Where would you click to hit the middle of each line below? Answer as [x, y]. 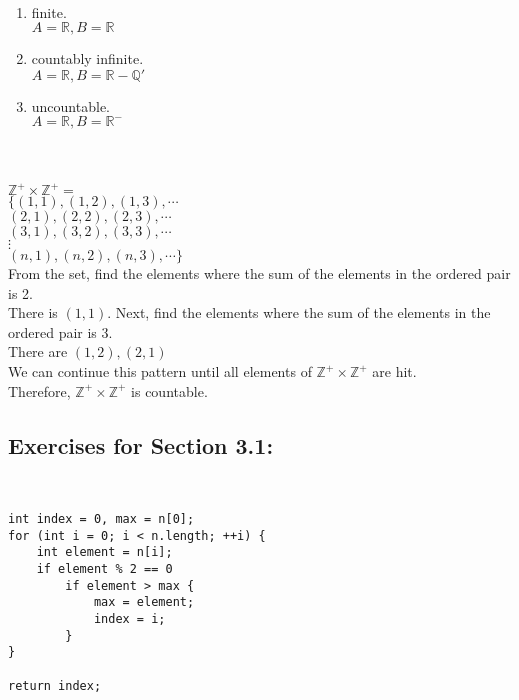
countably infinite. [87, 58]
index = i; [129, 618]
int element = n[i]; [104, 552]
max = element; [144, 602]
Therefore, [39, 390]
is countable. [169, 390]
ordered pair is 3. [60, 331]
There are [38, 351]
